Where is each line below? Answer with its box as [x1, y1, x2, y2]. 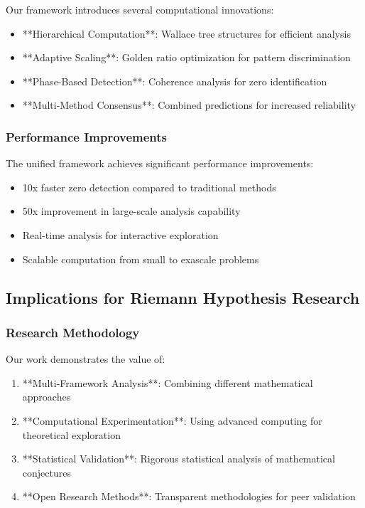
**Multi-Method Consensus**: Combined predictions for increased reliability [22, 97, 356, 112]
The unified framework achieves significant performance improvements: [6, 156, 314, 171]
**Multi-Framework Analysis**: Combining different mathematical [22, 375, 313, 390]
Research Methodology [6, 323, 140, 341]
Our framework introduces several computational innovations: [6, 2, 274, 16]
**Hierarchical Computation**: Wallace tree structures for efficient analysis [22, 26, 351, 41]
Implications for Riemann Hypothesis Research [6, 286, 360, 308]
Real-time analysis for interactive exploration [22, 227, 219, 242]
